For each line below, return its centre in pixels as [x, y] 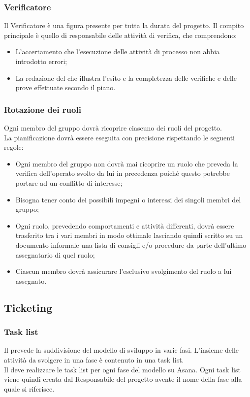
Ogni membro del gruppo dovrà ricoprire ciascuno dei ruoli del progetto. [113, 128]
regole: [14, 147]
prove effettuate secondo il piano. [65, 87]
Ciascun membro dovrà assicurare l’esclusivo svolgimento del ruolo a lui [124, 271]
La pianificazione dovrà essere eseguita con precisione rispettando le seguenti [119, 137]
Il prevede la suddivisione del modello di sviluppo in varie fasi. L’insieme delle [122, 350]
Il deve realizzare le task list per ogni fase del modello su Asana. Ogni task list [122, 369]
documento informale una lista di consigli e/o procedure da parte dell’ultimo [131, 245]
